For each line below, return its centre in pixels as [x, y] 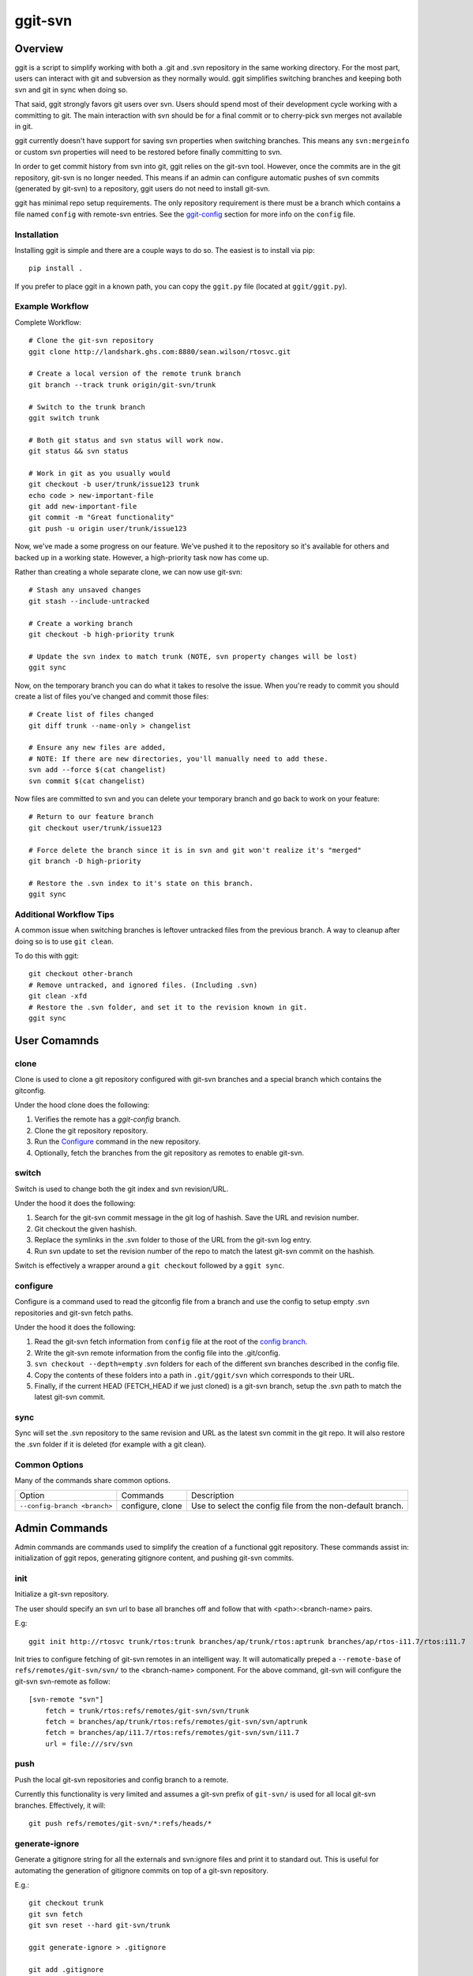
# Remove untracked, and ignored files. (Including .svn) [143, 985]
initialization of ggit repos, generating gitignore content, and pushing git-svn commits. [154, 1558]
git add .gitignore [66, 1969]
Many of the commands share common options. [93, 1480]
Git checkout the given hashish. [86, 1228]
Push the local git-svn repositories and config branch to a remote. [122, 1779]
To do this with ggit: [47, 956]
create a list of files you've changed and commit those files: [112, 696]
